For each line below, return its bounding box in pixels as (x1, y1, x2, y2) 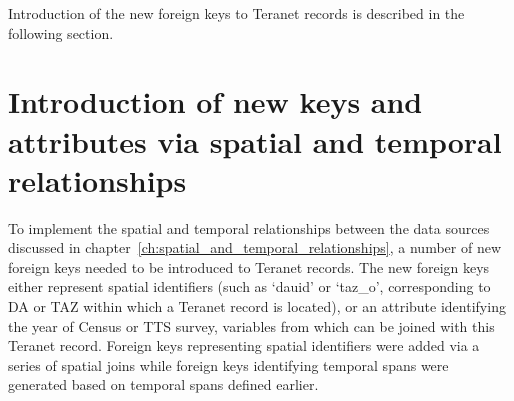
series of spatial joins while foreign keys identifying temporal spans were (8, 354, 449, 375)
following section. (8, 22, 114, 43)
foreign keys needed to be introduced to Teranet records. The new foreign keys (8, 256, 490, 277)
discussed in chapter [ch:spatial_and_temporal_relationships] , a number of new (8, 237, 502, 258)
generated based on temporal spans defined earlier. (8, 374, 319, 395)
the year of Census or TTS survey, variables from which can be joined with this (8, 315, 495, 336)
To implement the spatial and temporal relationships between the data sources (8, 217, 490, 238)
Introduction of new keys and (8, 81, 423, 122)
